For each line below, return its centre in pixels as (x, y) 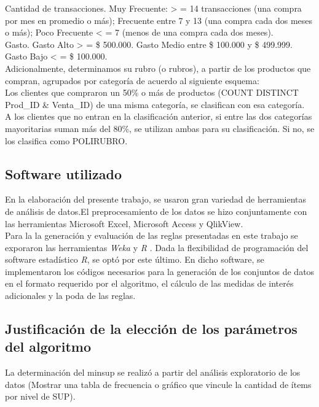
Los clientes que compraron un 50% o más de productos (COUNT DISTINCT (152, 92)
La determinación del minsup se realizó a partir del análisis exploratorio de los (153, 372)
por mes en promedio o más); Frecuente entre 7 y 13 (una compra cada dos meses (159, 20)
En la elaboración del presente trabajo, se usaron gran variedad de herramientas (156, 199)
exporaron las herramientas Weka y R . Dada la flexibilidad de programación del (157, 247)
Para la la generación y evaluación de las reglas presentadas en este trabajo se (152, 235)
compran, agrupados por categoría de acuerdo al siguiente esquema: (132, 80)
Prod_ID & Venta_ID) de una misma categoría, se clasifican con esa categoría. (155, 104)
